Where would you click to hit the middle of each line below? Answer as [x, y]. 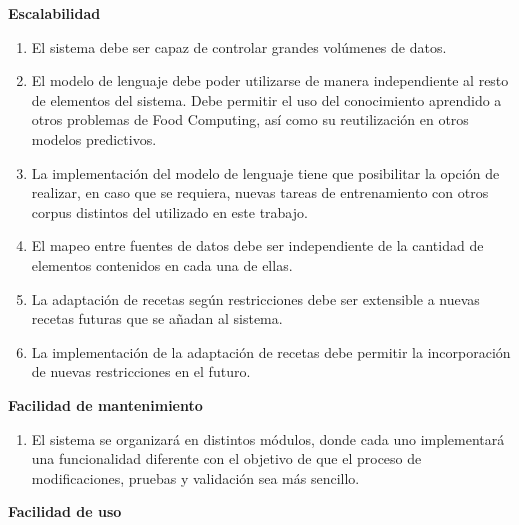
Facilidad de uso [65, 511]
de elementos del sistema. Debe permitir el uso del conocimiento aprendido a [266, 99]
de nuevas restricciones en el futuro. [141, 371]
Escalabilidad [54, 13]
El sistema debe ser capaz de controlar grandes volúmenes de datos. [239, 46]
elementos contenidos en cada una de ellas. [162, 264]
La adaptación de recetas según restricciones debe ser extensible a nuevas [255, 298]
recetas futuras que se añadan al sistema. [157, 318]
